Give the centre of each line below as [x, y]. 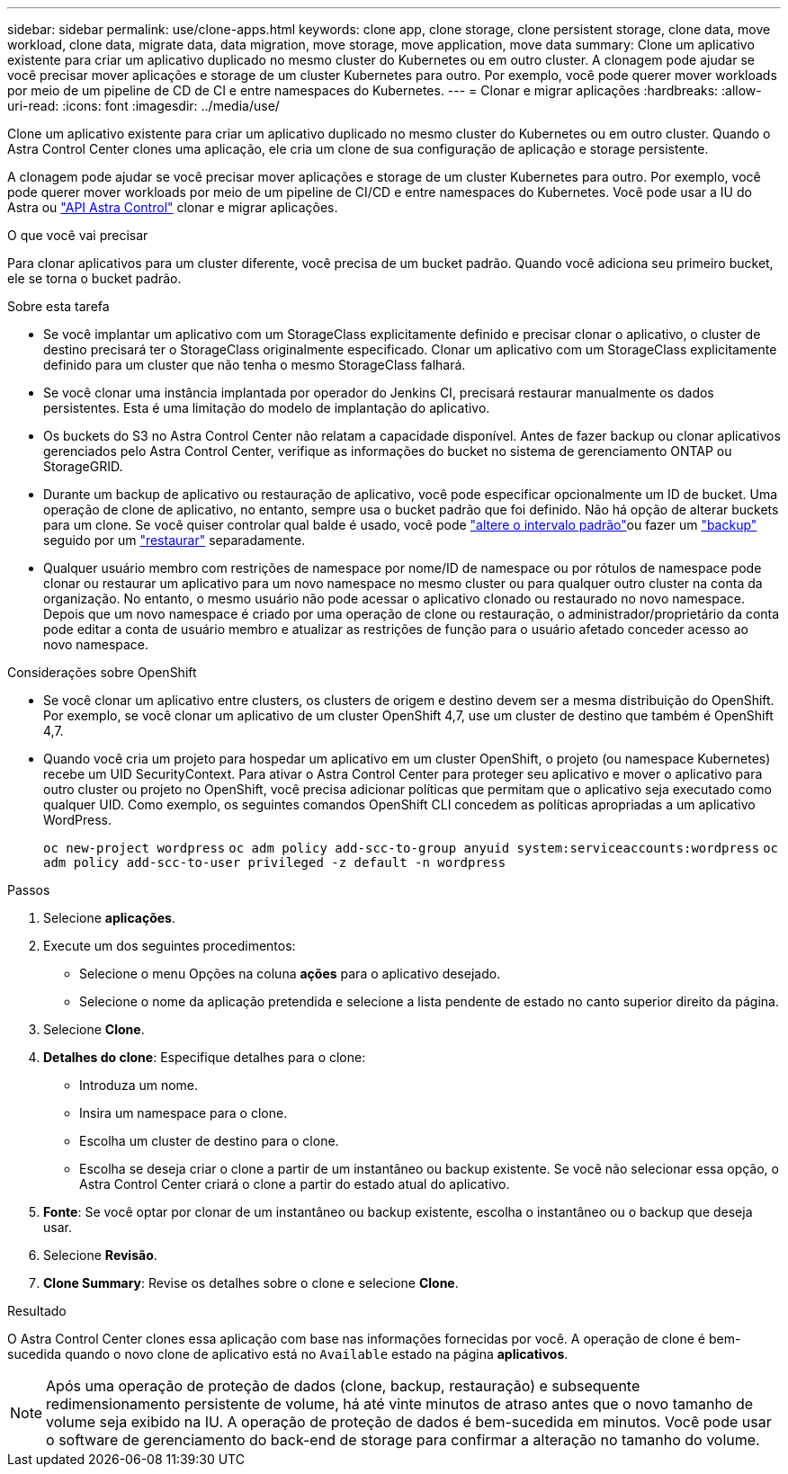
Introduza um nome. [139, 1085]
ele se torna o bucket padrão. [94, 278]
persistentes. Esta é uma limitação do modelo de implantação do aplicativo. [267, 408]
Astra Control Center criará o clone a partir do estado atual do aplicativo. [295, 1184]
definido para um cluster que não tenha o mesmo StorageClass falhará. [255, 365]
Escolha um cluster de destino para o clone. [209, 1141]
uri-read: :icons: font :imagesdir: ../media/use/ [143, 106]
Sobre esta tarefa [58, 306]
